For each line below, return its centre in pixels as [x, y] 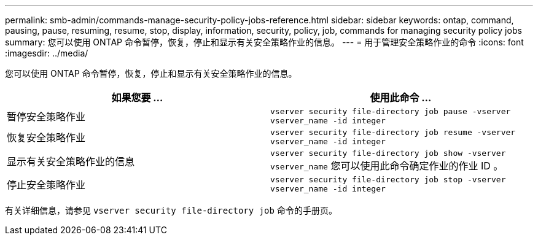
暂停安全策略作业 [46, 117]
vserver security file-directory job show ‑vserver [388, 153]
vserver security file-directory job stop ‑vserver [388, 180]
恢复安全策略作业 [46, 137]
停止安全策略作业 [46, 185]
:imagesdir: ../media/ [47, 53]
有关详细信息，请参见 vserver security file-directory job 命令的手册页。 [171, 210]
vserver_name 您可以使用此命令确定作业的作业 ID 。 [387, 166]
